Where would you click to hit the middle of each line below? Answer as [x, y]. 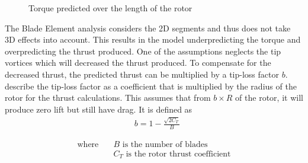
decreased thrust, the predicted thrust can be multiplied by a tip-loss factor [142, 74]
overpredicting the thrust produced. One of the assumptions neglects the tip [143, 51]
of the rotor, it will [269, 98]
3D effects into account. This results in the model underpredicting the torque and [153, 39]
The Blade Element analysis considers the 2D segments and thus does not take [148, 28]
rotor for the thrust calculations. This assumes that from [108, 98]
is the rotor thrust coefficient [178, 154]
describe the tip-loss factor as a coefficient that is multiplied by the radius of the [151, 86]
